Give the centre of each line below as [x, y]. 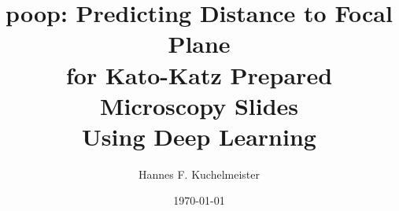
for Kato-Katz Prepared [199, 74]
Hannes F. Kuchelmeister [199, 174]
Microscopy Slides [199, 105]
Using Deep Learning [199, 136]
